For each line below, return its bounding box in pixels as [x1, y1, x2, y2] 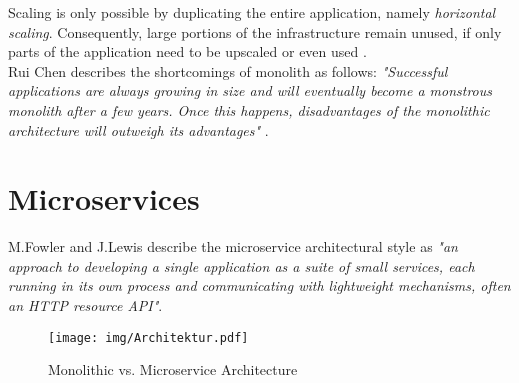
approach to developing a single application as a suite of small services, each [8, 255, 475, 276]
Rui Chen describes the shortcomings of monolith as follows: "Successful [8, 60, 448, 81]
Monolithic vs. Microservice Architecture [48, 359, 298, 380]
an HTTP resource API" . [8, 295, 163, 316]
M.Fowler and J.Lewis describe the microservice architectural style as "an [8, 236, 458, 257]
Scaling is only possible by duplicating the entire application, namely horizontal [8, 2, 496, 22]
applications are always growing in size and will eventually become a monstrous [8, 80, 492, 101]
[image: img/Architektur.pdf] [48, 330, 249, 345]
